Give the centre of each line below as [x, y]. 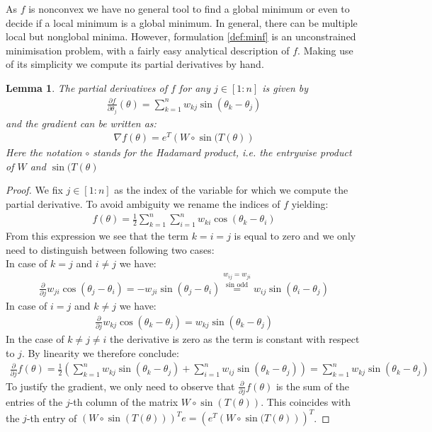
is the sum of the [313, 386]
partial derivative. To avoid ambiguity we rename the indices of [143, 204]
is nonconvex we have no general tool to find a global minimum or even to [189, 8]
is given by [285, 87]
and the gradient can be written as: [81, 123]
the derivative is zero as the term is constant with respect [235, 339]
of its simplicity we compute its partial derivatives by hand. [135, 64]
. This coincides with [306, 401]
